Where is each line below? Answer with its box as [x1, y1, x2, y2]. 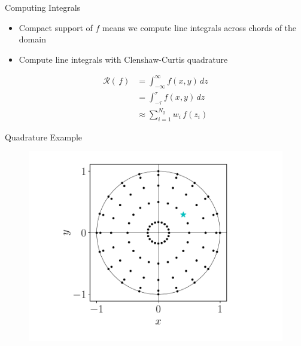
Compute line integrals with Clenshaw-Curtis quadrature [19, 53, 228, 65]
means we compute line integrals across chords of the [102, 21, 297, 33]
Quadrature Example [5, 130, 83, 143]
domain [19, 33, 46, 45]
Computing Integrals [5, 1, 81, 13]
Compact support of [19, 21, 93, 33]
